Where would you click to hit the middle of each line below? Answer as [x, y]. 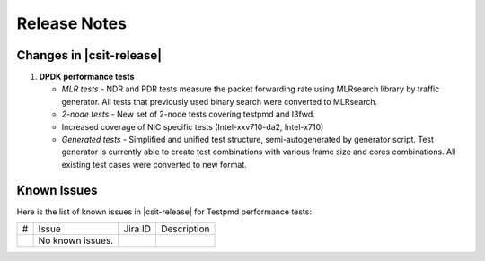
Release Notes [72, 23]
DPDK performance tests [87, 77]
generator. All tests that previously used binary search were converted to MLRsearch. [220, 101]
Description [185, 229]
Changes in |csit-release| [89, 55]
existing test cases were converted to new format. [154, 164]
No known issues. [76, 240]
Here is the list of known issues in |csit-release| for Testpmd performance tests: [164, 212]
